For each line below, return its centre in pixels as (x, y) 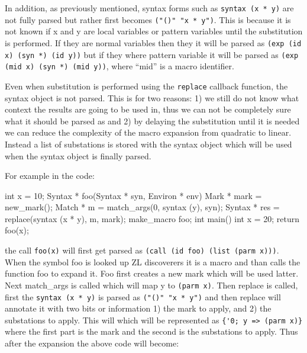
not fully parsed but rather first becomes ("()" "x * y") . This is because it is (148, 19)
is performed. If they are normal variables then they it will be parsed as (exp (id (153, 42)
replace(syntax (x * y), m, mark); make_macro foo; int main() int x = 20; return (152, 218)
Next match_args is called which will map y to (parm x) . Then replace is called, (151, 285)
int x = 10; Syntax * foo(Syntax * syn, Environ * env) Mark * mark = (133, 195)
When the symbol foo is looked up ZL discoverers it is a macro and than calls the (153, 261)
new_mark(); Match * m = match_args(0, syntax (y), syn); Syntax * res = (142, 207)
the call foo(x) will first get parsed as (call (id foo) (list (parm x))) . (142, 250)
